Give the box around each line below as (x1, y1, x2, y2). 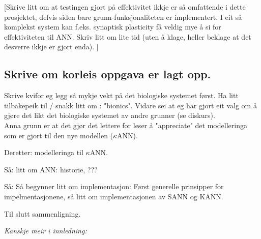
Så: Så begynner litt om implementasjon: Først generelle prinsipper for (4, 181, 224, 192)
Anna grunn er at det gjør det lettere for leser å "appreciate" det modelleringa (4, 119, 247, 130)
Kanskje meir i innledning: (4, 225, 87, 236)
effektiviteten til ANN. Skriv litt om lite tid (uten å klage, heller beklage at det (4, 31, 251, 42)
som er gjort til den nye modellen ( (4, 130, 113, 140)
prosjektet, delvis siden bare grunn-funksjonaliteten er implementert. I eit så (4, 11, 242, 22)
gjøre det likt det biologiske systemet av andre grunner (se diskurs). (4, 110, 215, 121)
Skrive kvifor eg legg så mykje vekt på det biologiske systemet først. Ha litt (4, 90, 239, 101)
